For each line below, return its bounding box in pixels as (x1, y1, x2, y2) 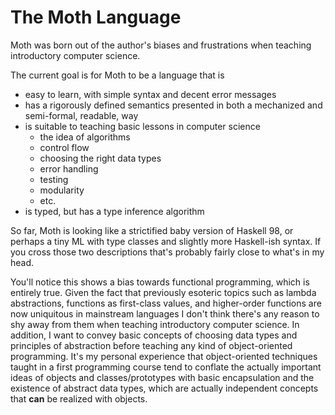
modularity (39, 184, 85, 196)
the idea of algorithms (39, 131, 131, 143)
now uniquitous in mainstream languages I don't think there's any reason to (10, 307, 320, 320)
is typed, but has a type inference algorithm (24, 205, 205, 217)
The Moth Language (10, 6, 182, 29)
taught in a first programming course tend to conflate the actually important (10, 361, 322, 373)
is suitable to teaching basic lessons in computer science (24, 120, 261, 132)
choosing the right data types (39, 152, 162, 164)
